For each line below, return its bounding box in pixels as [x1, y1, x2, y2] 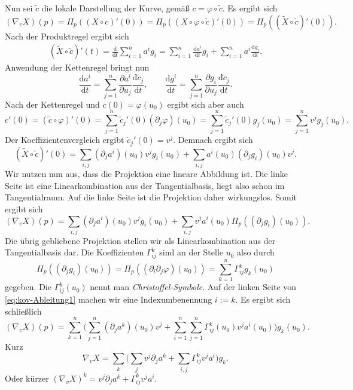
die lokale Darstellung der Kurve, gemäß [41, 2, 190, 14]
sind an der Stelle [159, 246, 224, 258]
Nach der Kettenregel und [5, 97, 100, 110]
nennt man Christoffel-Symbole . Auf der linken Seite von [90, 281, 297, 293]
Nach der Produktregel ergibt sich [5, 29, 129, 42]
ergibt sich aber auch [167, 97, 244, 110]
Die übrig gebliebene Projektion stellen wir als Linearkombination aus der [5, 234, 276, 246]
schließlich [5, 304, 42, 317]
